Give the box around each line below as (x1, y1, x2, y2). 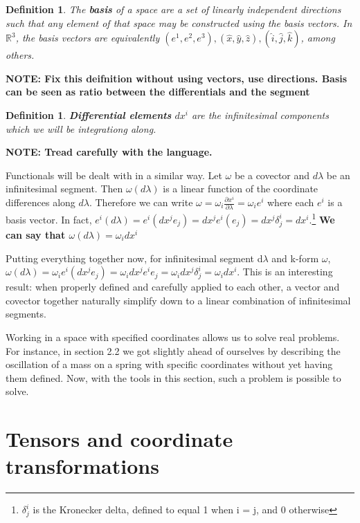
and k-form (271, 250, 319, 265)
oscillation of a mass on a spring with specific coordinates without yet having (6, 357, 333, 371)
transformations (6, 452, 159, 480)
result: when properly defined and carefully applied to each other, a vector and (6, 279, 340, 294)
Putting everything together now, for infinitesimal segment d (6, 250, 263, 265)
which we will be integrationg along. (6, 121, 156, 136)
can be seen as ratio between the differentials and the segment (6, 84, 310, 99)
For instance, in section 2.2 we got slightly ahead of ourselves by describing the (6, 343, 341, 358)
